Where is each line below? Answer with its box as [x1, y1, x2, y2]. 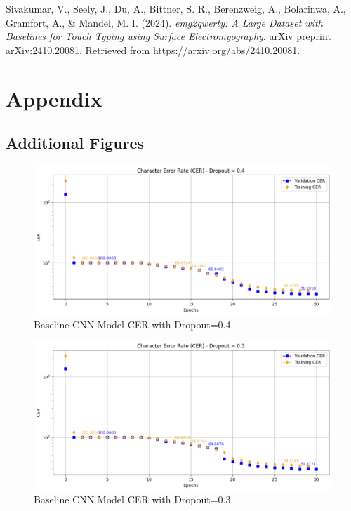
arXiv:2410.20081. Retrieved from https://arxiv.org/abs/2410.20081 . [6, 42, 300, 57]
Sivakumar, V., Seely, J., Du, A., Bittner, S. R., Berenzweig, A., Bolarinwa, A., [6, 1, 346, 15]
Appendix [6, 84, 102, 112]
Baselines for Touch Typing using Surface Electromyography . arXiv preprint [6, 29, 331, 44]
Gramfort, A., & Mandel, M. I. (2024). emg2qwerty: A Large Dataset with [6, 15, 323, 29]
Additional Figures [6, 132, 145, 154]
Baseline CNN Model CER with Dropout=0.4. [34, 317, 234, 331]
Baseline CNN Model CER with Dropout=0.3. [34, 492, 234, 507]
